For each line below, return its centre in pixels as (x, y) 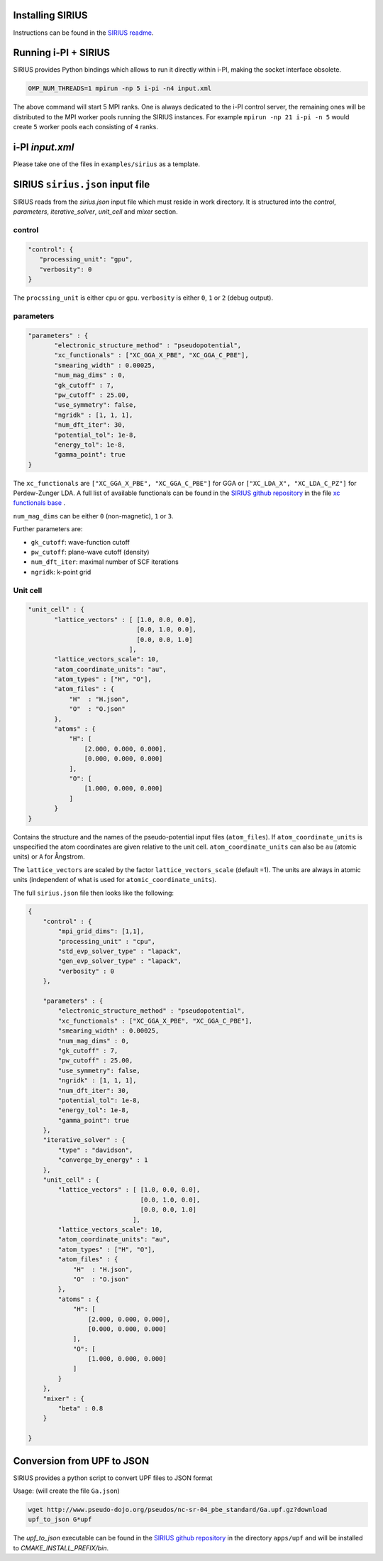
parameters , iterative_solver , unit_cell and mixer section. (95, 212)
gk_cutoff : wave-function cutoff (81, 542)
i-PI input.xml (44, 147)
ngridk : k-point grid (61, 572)
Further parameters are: (48, 529)
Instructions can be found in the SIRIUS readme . (83, 33)
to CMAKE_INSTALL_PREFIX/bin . (61, 1548)
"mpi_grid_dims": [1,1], (101, 931)
